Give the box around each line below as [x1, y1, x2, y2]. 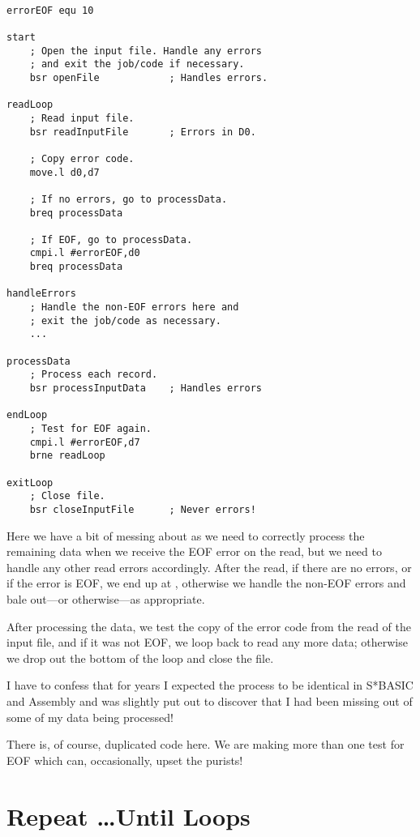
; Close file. [29, 490, 105, 502]
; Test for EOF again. [29, 423, 152, 434]
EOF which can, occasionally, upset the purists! [6, 751, 243, 768]
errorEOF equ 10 [6, 4, 94, 16]
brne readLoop [29, 450, 105, 462]
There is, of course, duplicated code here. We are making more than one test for [6, 736, 405, 753]
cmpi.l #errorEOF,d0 [29, 247, 140, 259]
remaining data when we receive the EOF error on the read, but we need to [6, 543, 382, 560]
